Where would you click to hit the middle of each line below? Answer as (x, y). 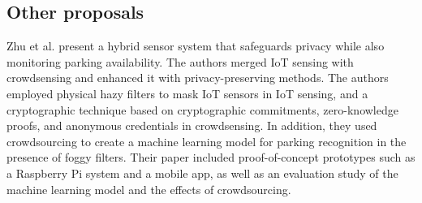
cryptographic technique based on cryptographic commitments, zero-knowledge (202, 109)
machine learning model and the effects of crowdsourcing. (149, 189)
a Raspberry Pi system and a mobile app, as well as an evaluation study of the (202, 173)
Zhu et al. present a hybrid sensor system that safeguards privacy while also (196, 46)
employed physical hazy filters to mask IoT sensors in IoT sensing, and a (187, 93)
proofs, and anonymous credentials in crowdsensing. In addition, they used (192, 125)
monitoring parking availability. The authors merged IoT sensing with (180, 61)
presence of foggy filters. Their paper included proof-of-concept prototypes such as (211, 157)
